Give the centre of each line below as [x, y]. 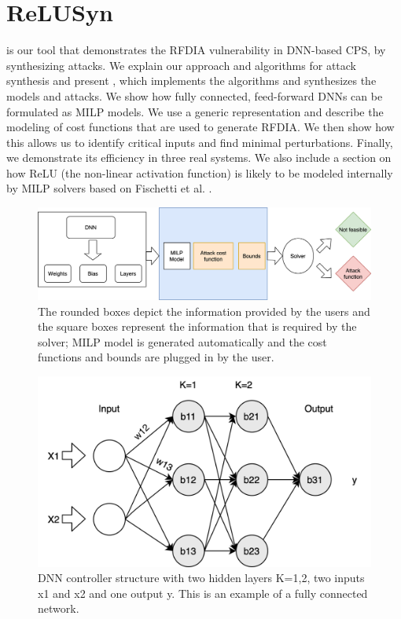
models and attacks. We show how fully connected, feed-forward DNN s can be [195, 95]
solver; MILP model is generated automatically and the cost [182, 341]
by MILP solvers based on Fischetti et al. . [109, 188]
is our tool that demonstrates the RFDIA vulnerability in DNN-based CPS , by [196, 50]
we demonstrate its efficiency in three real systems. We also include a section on [199, 157]
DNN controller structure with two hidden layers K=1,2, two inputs [201, 578]
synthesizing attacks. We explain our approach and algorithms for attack [181, 65]
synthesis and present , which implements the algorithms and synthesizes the [191, 81]
